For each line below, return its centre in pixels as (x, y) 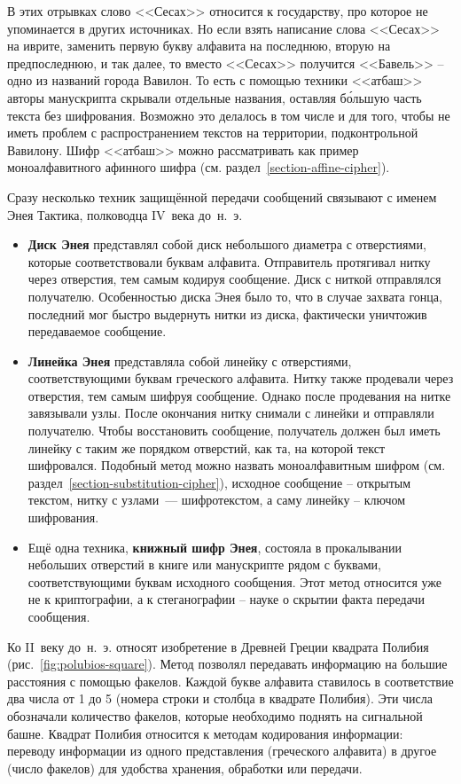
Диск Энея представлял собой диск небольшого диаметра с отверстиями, (227, 244)
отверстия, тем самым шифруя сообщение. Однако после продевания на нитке (239, 395)
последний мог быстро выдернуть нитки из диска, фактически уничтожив (227, 314)
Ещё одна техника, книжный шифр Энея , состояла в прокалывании (215, 547)
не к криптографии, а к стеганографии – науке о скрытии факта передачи (226, 599)
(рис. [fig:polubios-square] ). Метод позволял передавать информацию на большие (227, 664)
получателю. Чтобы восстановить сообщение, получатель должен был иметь (234, 431)
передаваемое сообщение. (97, 331)
